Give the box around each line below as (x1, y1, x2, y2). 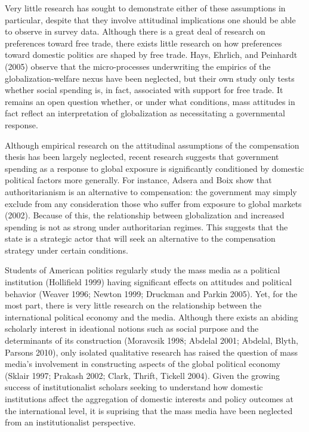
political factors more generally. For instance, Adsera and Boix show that (5, 174, 272, 186)
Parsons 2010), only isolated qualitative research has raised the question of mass (5, 345, 298, 358)
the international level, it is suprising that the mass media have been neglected (5, 404, 293, 416)
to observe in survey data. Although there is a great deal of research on (5, 25, 265, 38)
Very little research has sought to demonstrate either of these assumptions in (5, 2, 286, 14)
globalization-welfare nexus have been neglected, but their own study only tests (5, 72, 295, 84)
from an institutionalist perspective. (5, 416, 136, 428)
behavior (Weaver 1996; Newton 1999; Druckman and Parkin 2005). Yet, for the (5, 287, 298, 300)
